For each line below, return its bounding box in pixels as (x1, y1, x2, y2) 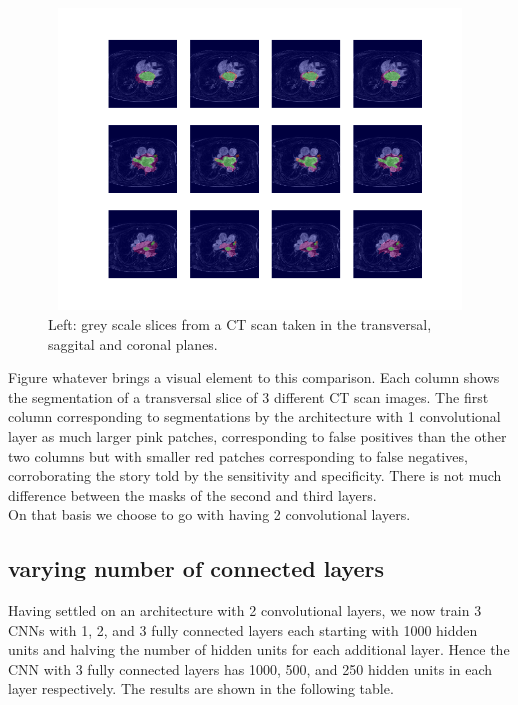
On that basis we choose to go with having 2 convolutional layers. (8, 504, 411, 525)
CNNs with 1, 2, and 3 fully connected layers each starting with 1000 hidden (8, 619, 478, 640)
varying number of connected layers (8, 553, 385, 584)
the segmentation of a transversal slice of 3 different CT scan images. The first (8, 386, 489, 407)
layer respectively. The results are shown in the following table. (8, 678, 394, 699)
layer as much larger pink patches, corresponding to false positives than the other (8, 425, 507, 446)
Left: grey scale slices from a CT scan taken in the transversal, (48, 313, 432, 334)
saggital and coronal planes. (48, 333, 218, 354)
